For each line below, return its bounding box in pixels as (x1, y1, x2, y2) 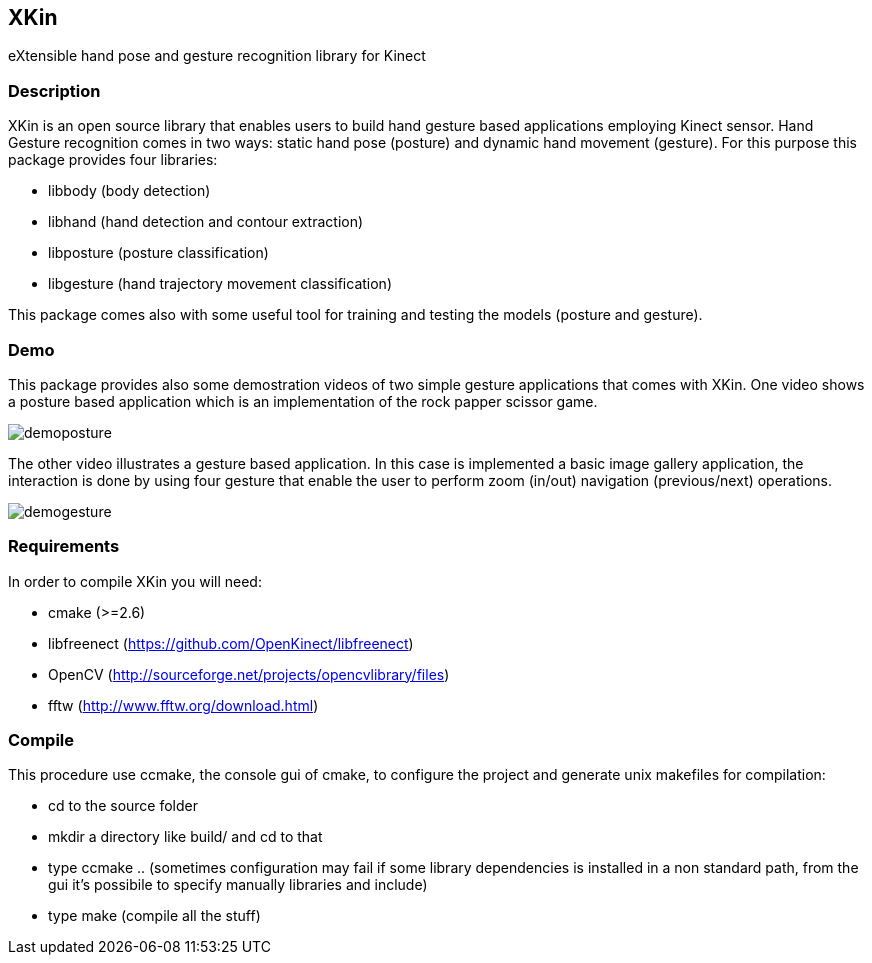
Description (8, 80, 101, 101)
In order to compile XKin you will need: (8, 572, 262, 590)
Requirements (8, 536, 120, 557)
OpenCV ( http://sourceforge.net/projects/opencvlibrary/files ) (48, 665, 450, 683)
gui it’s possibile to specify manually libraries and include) (48, 876, 428, 894)
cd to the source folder (48, 797, 199, 815)
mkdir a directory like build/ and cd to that (48, 828, 323, 846)
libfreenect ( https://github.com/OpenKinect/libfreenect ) (48, 634, 414, 652)
